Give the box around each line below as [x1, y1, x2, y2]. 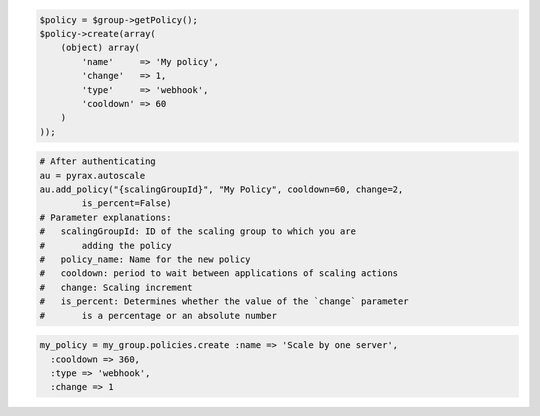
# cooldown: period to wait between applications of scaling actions [39, 268, 399, 279]
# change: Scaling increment [39, 281, 194, 293]
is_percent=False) [81, 198, 172, 209]
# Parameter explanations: [39, 211, 172, 223]
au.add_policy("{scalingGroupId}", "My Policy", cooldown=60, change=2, [39, 184, 404, 195]
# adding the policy [39, 240, 172, 251]
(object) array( [60, 42, 140, 54]
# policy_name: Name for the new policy [39, 254, 251, 265]
